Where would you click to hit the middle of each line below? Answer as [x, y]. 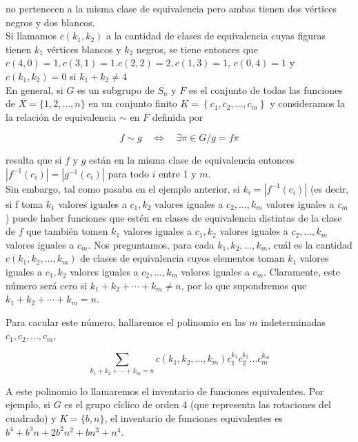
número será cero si [47, 285]
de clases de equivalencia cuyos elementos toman [182, 258]
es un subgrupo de [116, 89]
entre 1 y [178, 173]
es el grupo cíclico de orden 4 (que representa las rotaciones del [198, 404]
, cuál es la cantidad [310, 244]
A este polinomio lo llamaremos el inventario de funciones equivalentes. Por [165, 391]
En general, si [34, 89]
